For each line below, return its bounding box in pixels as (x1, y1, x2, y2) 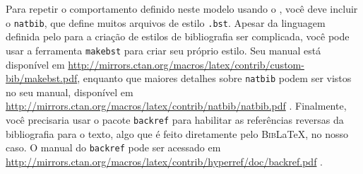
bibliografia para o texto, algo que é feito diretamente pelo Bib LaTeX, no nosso (6, 126, 349, 141)
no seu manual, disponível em (6, 84, 133, 99)
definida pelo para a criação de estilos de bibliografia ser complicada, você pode (6, 29, 350, 44)
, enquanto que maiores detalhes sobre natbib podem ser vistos (77, 71, 352, 86)
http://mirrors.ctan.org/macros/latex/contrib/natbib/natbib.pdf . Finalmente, (6, 98, 347, 113)
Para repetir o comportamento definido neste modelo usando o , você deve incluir (6, 1, 358, 16)
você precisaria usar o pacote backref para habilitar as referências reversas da (6, 112, 344, 127)
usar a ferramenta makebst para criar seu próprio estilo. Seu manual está (6, 42, 321, 57)
